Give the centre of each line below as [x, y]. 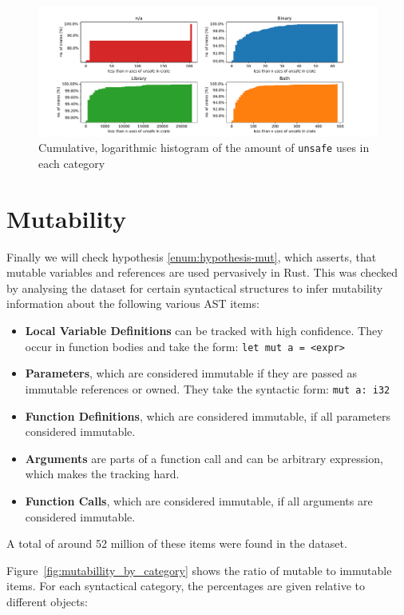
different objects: [48, 601]
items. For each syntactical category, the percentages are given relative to [186, 586]
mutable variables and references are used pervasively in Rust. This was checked [202, 272]
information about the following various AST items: [133, 304]
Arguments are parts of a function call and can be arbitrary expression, [204, 458]
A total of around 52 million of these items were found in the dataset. [177, 543]
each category [72, 163]
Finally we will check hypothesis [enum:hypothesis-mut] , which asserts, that [192, 256]
